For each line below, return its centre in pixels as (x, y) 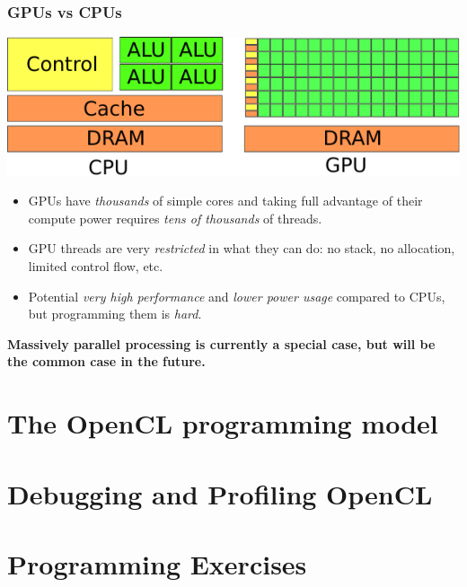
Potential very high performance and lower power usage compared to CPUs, (237, 296)
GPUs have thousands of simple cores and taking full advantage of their (225, 201)
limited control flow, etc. (96, 266)
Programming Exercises (157, 563)
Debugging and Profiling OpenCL (220, 493)
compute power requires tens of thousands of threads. (175, 218)
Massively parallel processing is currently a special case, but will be (221, 343)
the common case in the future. (106, 361)
